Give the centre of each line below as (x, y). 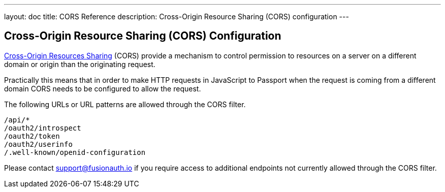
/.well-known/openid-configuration (75, 152)
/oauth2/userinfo (38, 144)
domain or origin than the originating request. (80, 64)
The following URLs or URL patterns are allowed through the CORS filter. (125, 104)
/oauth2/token (32, 136)
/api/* (17, 120)
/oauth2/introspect (43, 128)
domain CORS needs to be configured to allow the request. (103, 88)
